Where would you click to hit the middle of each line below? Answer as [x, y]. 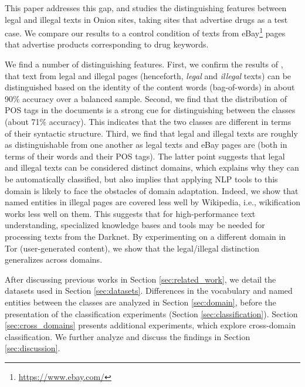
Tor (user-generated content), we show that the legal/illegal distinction [132, 248]
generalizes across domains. [54, 259]
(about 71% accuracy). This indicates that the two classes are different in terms [148, 121]
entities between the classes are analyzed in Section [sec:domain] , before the [140, 302]
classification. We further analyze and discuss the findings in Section [128, 336]
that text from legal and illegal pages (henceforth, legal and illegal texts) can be [148, 75]
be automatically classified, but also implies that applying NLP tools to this [141, 179]
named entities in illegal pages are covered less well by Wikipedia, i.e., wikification [152, 202]
